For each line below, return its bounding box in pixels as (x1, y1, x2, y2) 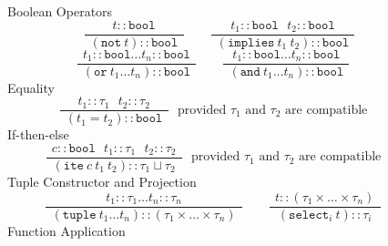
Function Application (7, 220, 126, 240)
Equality (7, 77, 55, 97)
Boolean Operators (7, 2, 113, 20)
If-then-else (7, 125, 69, 144)
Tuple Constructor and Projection (7, 172, 197, 191)
